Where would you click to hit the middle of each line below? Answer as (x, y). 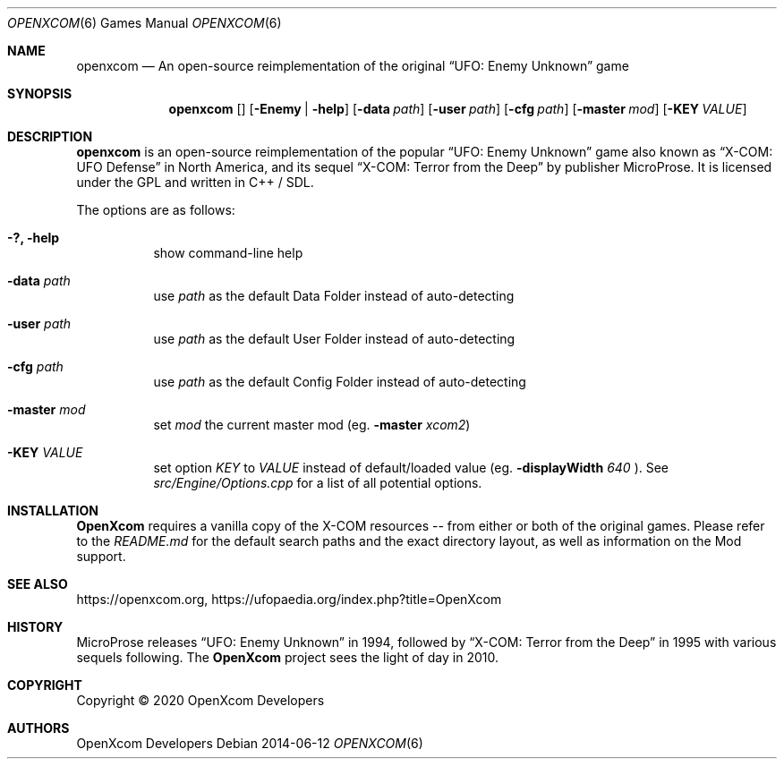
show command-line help (228, 253)
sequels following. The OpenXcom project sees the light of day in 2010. (287, 657)
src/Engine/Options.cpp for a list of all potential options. (318, 483)
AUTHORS (38, 728)
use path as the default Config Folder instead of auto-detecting (340, 382)
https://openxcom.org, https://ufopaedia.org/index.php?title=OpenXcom (289, 599)
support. (101, 556)
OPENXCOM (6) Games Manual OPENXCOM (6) (145, 23)
